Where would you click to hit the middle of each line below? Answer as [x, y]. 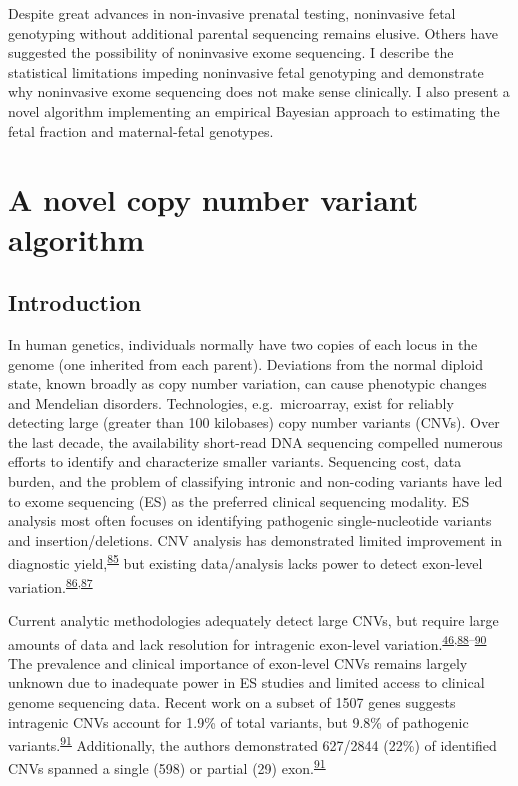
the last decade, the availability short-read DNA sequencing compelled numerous [255, 441]
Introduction [75, 302]
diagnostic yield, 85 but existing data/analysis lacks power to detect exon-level [245, 562]
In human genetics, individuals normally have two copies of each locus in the [243, 343]
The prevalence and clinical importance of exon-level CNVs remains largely [238, 662]
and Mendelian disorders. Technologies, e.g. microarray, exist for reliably [231, 402]
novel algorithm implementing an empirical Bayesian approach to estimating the [254, 110]
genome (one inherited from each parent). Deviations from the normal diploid [245, 363]
